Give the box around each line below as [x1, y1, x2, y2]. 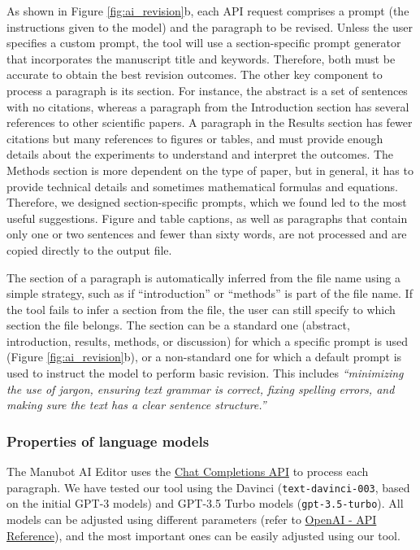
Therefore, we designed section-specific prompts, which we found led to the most [6, 194, 407, 211]
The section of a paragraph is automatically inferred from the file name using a [6, 268, 401, 286]
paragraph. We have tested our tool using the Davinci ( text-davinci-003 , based [6, 478, 410, 495]
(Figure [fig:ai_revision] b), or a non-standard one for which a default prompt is [6, 348, 402, 365]
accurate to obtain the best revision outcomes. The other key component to [6, 66, 383, 83]
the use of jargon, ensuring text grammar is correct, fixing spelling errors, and [6, 380, 395, 397]
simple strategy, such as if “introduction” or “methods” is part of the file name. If [6, 285, 413, 302]
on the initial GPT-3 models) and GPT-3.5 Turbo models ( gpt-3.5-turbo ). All [6, 495, 404, 512]
